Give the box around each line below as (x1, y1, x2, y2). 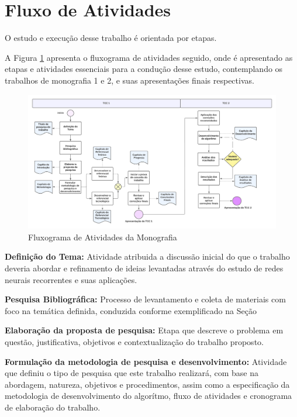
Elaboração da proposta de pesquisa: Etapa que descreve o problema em (5, 324, 284, 336)
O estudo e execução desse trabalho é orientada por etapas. (5, 32, 217, 44)
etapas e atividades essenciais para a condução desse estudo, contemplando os (5, 63, 283, 75)
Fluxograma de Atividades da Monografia (28, 230, 177, 243)
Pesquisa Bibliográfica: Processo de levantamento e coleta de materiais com (5, 293, 286, 305)
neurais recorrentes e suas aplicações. (5, 273, 137, 285)
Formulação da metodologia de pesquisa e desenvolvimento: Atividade (5, 355, 287, 367)
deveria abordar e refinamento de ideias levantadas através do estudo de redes (5, 262, 284, 274)
